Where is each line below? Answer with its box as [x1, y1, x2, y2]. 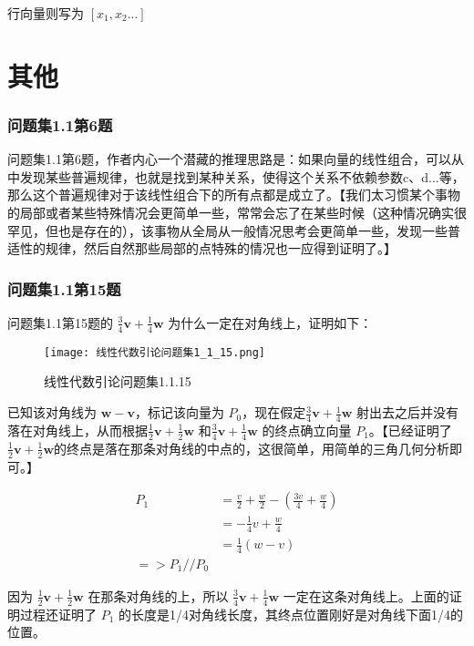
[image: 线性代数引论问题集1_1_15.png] [44, 345, 266, 359]
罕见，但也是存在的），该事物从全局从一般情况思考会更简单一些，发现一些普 [7, 220, 460, 240]
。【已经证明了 [368, 420, 452, 439]
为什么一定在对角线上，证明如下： [168, 313, 373, 332]
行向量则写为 [7, 4, 84, 22]
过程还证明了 [19, 604, 97, 623]
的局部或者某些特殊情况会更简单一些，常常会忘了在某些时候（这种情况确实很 [7, 202, 467, 221]
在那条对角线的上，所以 [88, 586, 229, 605]
